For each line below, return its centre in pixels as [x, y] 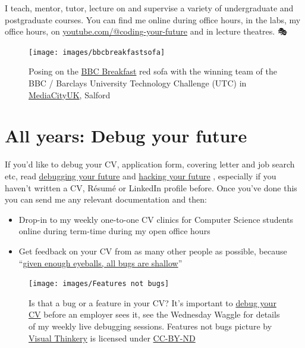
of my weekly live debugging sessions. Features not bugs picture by [150, 326]
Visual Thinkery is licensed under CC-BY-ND [112, 338]
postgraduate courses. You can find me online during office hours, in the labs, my [153, 19]
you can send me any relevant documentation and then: [106, 199]
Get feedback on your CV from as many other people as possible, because [153, 251]
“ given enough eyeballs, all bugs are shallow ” [100, 262]
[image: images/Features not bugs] [99, 284]
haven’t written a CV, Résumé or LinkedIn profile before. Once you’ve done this [151, 187]
